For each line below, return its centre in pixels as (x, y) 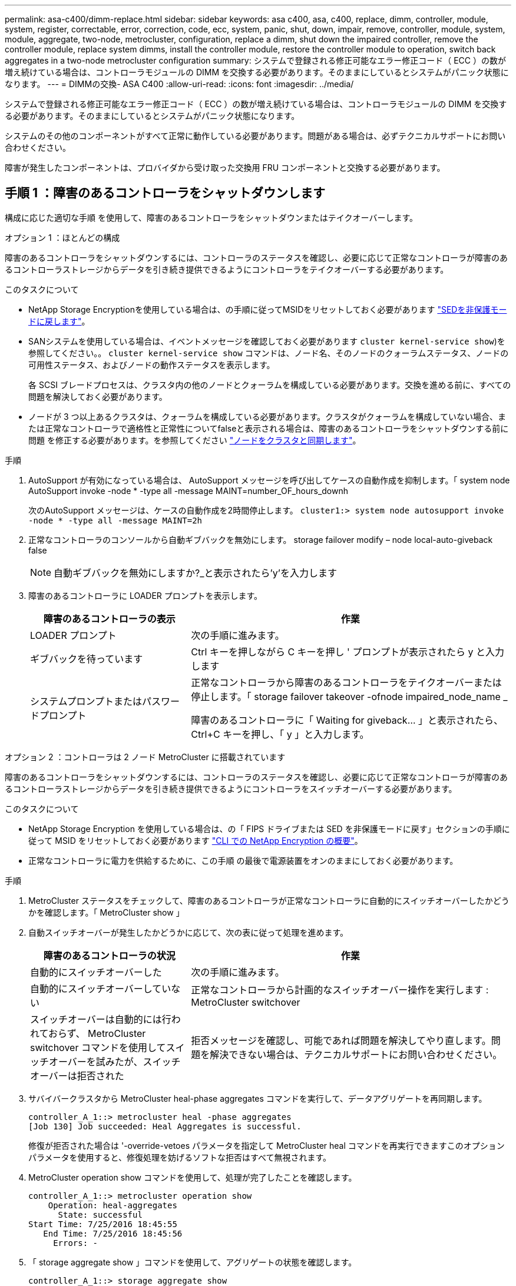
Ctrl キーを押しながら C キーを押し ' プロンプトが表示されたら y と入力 (348, 652)
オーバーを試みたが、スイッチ (115, 1061)
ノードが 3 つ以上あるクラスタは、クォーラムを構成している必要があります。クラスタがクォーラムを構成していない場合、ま (267, 416)
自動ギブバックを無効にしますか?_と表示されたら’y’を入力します (195, 573)
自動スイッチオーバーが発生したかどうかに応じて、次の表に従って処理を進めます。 (188, 932)
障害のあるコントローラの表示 (109, 619)
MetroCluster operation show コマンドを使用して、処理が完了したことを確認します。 (193, 1177)
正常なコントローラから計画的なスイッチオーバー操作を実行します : (340, 990)
